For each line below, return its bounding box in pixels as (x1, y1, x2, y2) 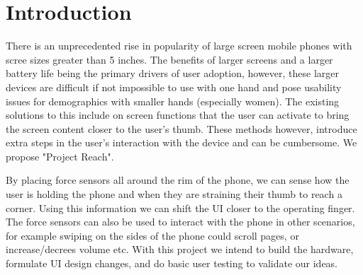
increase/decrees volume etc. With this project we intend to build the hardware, (6, 242, 354, 257)
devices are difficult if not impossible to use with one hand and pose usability (6, 79, 342, 94)
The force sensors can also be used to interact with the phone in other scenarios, (6, 214, 355, 229)
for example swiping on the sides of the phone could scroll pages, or (6, 228, 299, 242)
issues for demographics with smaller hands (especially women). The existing (6, 93, 340, 108)
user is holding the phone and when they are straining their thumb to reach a (6, 187, 342, 201)
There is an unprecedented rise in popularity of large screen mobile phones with (6, 38, 352, 53)
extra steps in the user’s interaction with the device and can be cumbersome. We (6, 135, 357, 150)
